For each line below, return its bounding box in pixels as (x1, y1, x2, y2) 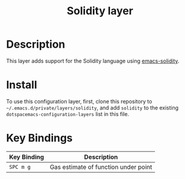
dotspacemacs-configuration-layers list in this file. (6, 110, 130, 117)
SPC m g (9, 164, 31, 170)
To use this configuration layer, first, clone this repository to (6, 98, 153, 105)
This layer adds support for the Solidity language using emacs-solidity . (6, 57, 180, 64)
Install (6, 78, 37, 92)
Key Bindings (6, 131, 73, 145)
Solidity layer (66, 4, 134, 18)
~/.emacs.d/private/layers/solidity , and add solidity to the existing (6, 104, 179, 111)
